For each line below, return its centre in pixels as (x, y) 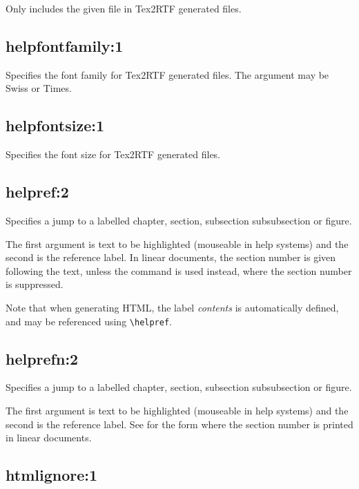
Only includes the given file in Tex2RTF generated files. (124, 8)
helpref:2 (37, 192)
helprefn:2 (42, 358)
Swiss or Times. (39, 88)
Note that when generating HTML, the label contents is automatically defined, (172, 307)
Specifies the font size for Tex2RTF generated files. (113, 154)
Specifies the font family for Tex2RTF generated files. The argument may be (167, 74)
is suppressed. (35, 284)
